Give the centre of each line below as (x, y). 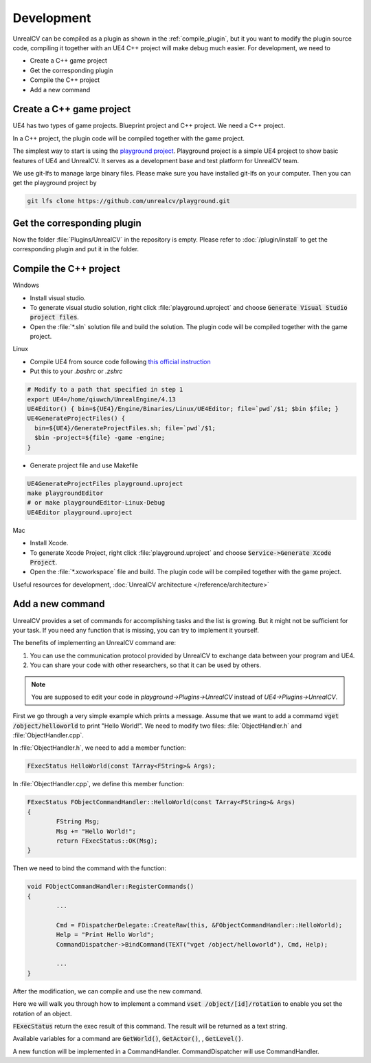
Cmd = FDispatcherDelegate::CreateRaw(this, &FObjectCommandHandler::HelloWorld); (199, 925)
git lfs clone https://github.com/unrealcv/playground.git (128, 201)
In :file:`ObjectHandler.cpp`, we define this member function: (99, 784)
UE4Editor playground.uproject (80, 512)
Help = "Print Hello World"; (105, 935)
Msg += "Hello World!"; (96, 831)
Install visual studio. (58, 298)
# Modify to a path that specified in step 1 (105, 390)
